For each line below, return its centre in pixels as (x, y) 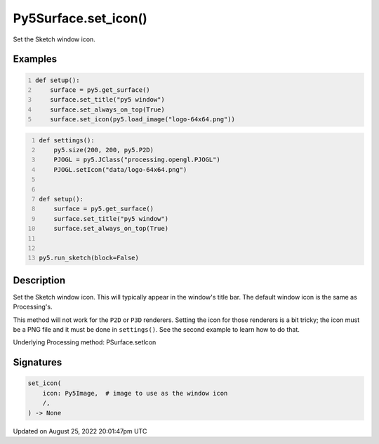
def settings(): (67, 140)
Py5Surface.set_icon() (80, 18)
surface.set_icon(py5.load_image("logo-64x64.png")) (142, 120)
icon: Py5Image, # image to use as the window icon (135, 393)
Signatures (38, 362)
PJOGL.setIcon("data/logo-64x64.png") (120, 169)
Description (39, 280)
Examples (35, 59)
